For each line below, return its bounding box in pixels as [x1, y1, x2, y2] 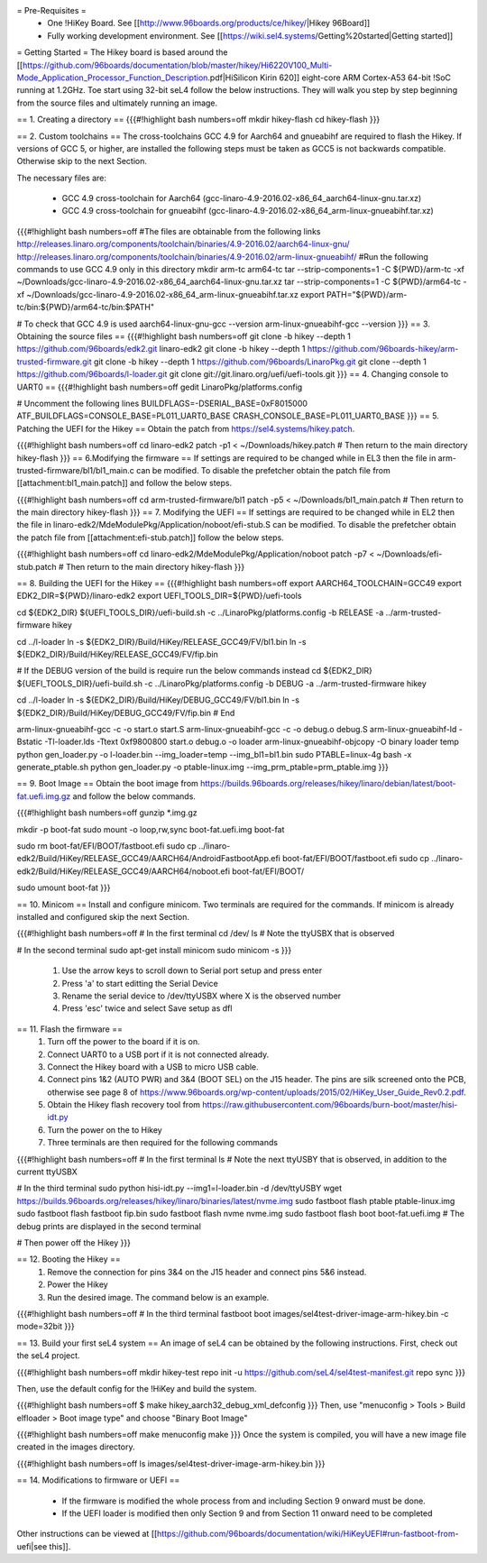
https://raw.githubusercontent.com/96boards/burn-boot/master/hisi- [202, 1099, 458, 1110]
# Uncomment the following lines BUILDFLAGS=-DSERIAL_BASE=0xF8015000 [16, 398, 308, 409]
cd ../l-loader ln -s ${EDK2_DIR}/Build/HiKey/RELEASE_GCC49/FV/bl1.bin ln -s [16, 636, 307, 647]
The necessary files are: [16, 172, 107, 183]
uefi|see [16, 1540, 48, 1551]
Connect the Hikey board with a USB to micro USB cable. [47, 1061, 259, 1072]
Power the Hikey [47, 1279, 108, 1290]
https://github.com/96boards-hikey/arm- [307, 344, 459, 354]
